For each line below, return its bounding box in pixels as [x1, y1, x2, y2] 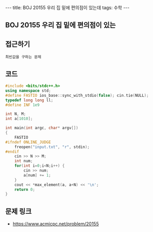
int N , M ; [5, 111, 26, 117]
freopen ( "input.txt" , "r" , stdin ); [14, 144, 90, 150]
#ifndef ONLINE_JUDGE [5, 139, 51, 144]
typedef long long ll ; [5, 98, 53, 103]
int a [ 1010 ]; [5, 116, 33, 122]
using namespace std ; [5, 88, 51, 93]
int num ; [14, 159, 33, 164]
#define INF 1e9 [5, 102, 40, 107]
